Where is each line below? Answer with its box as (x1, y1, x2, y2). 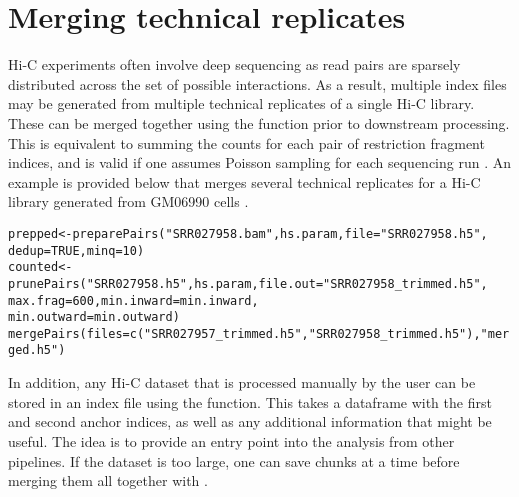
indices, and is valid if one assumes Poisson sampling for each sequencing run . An (8, 152, 512, 173)
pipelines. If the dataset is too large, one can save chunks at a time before (8, 450, 460, 471)
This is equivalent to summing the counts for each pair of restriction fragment (8, 132, 485, 153)
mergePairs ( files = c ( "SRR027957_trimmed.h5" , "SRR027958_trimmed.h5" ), (8, 326, 481, 341)
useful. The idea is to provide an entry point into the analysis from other (8, 430, 455, 451)
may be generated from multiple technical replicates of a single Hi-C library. (8, 93, 475, 114)
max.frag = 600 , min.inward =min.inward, (8, 293, 259, 308)
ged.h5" (8, 343, 59, 358)
